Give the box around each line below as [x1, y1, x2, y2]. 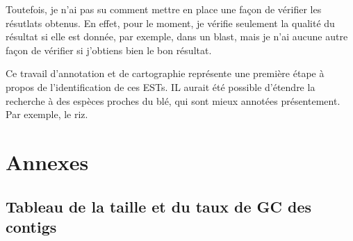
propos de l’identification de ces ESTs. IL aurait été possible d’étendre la [6, 79, 315, 94]
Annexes [6, 147, 89, 176]
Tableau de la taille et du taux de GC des [6, 195, 311, 217]
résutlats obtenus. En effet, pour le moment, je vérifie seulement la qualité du [6, 15, 335, 30]
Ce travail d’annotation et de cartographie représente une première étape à [6, 66, 325, 81]
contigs [6, 215, 57, 237]
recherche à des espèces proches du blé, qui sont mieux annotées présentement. [6, 93, 340, 108]
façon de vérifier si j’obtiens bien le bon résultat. [6, 42, 212, 57]
